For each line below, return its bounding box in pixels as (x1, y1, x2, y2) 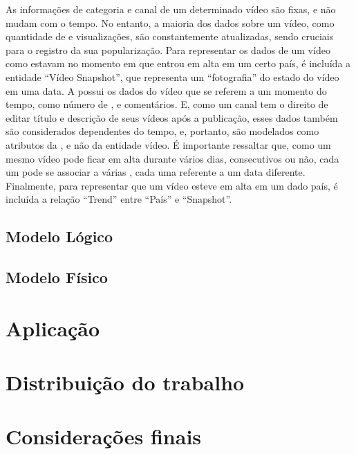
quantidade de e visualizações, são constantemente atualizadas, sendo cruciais (6, 29, 334, 44)
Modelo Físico (6, 266, 108, 288)
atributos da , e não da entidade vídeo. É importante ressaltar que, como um (6, 137, 331, 152)
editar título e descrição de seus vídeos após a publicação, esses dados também (6, 110, 338, 125)
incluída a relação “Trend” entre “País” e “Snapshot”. (6, 192, 232, 206)
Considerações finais (6, 422, 202, 451)
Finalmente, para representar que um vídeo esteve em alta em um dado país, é (6, 178, 338, 192)
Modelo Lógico (6, 226, 113, 247)
